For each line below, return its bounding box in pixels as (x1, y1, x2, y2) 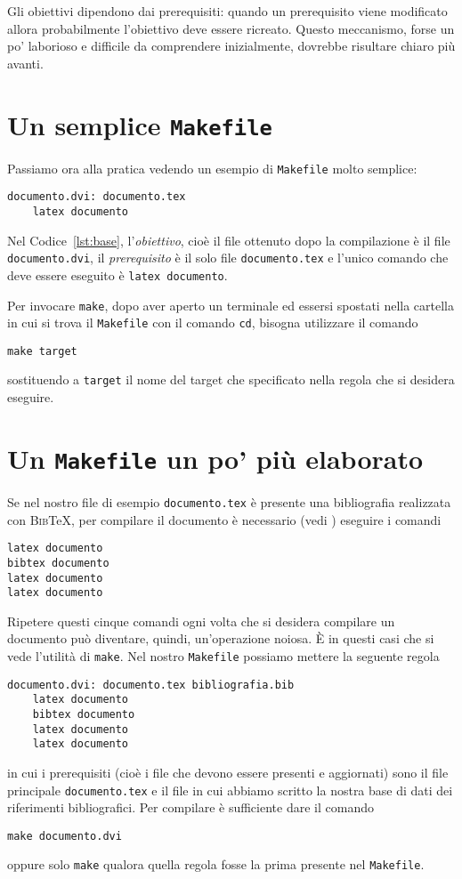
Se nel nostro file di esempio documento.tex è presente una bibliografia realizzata (7, 492, 451, 511)
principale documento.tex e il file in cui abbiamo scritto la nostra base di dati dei (7, 780, 453, 799)
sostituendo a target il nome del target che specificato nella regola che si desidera (7, 370, 455, 389)
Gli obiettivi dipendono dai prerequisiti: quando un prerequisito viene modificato (7, 2, 448, 20)
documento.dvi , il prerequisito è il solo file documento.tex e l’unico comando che (7, 248, 449, 267)
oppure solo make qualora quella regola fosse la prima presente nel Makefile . (7, 855, 425, 874)
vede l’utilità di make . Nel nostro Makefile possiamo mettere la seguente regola (7, 647, 440, 665)
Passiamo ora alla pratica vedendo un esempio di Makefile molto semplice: (7, 158, 417, 177)
